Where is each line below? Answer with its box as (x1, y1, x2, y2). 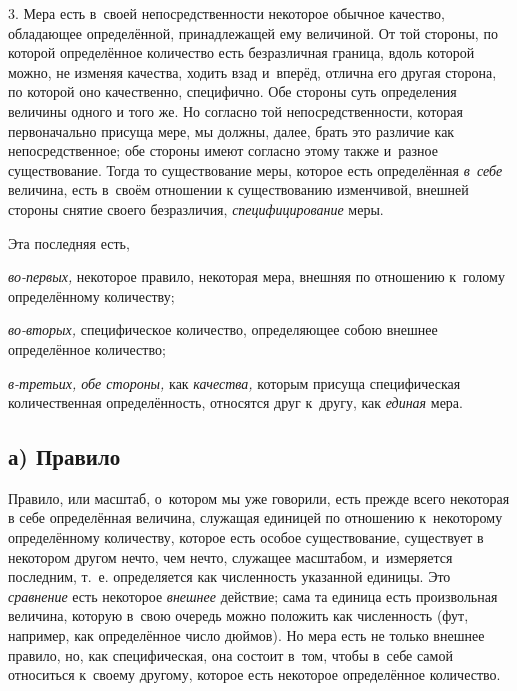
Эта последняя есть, (8, 232, 130, 253)
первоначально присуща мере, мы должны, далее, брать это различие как (8, 120, 455, 141)
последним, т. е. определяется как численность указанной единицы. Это (8, 566, 451, 587)
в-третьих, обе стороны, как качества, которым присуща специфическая (8, 372, 461, 393)
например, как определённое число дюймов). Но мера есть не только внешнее (8, 625, 485, 646)
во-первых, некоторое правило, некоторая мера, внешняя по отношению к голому (8, 266, 505, 287)
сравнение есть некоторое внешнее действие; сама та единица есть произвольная (8, 585, 498, 606)
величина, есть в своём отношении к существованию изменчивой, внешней (8, 179, 469, 200)
